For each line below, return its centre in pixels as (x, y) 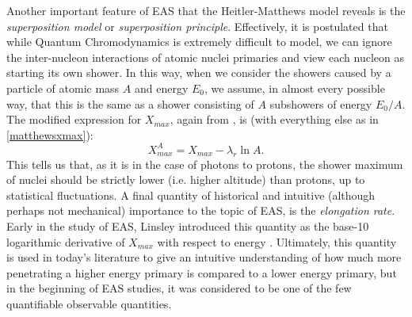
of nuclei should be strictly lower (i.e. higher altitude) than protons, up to (186, 180)
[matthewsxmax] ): (50, 134)
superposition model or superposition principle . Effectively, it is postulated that (197, 26)
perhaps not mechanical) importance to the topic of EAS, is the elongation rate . (201, 210)
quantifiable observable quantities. (89, 303)
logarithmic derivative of (66, 241)
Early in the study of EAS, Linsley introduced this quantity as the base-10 (188, 226)
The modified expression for (74, 119)
